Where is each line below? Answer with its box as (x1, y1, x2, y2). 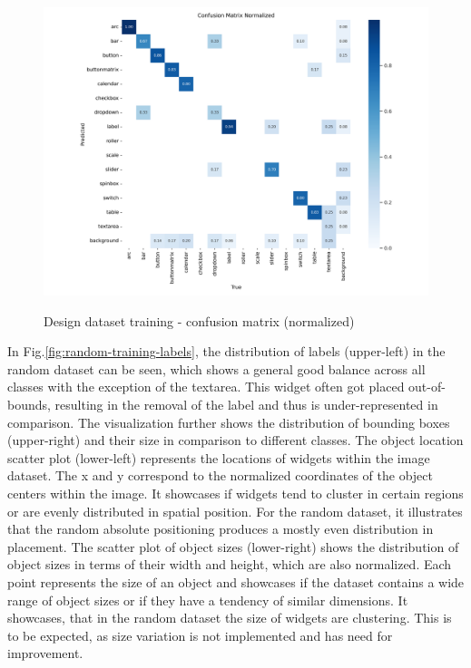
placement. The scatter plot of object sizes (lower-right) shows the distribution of (7, 537, 459, 556)
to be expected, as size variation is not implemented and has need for (7, 625, 393, 644)
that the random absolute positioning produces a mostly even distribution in (7, 519, 434, 538)
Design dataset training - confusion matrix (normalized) (44, 311, 355, 330)
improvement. (7, 644, 83, 663)
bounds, (7, 394, 51, 413)
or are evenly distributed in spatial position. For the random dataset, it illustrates (7, 501, 463, 520)
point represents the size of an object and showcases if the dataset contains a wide (7, 572, 465, 591)
